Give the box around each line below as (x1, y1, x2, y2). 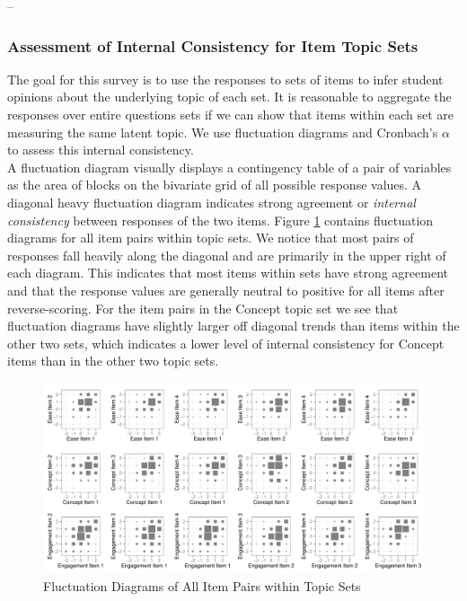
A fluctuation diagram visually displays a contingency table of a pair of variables (7, 157, 452, 176)
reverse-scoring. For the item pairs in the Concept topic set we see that (7, 298, 399, 317)
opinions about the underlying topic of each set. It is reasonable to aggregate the (7, 87, 452, 106)
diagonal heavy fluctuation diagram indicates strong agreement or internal (7, 192, 416, 211)
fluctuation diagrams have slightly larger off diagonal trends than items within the (7, 316, 460, 335)
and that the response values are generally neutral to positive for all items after (7, 280, 445, 299)
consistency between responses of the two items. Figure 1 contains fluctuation (7, 210, 434, 229)
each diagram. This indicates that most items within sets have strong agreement (7, 263, 448, 282)
